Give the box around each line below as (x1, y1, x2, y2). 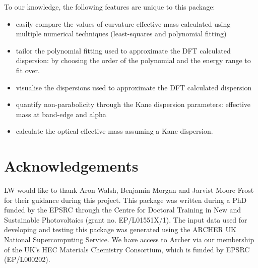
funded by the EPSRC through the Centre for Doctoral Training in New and (4, 204, 241, 215)
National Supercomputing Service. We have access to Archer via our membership (4, 234, 254, 245)
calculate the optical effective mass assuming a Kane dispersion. (16, 126, 213, 136)
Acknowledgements (4, 155, 139, 176)
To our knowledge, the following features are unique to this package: (4, 2, 215, 12)
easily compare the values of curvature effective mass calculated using (16, 18, 231, 29)
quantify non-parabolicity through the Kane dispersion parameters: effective (16, 99, 250, 110)
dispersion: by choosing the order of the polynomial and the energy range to (16, 55, 251, 66)
